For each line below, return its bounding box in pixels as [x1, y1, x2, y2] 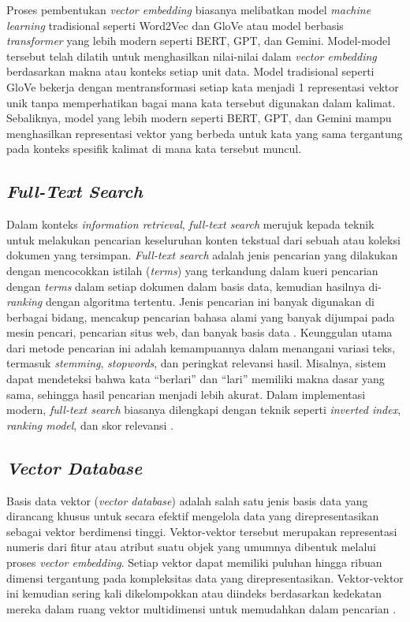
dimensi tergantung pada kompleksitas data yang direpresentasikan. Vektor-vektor [6, 569, 404, 586]
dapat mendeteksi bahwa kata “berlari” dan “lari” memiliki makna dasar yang [6, 371, 385, 387]
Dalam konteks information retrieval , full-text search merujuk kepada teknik [6, 216, 375, 233]
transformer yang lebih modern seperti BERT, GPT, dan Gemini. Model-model [6, 32, 391, 49]
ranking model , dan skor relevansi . [6, 416, 173, 433]
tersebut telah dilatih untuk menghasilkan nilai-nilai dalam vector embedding [6, 47, 377, 64]
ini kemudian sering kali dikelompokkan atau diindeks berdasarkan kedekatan [6, 585, 382, 602]
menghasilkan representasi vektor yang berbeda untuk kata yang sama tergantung [6, 125, 403, 141]
